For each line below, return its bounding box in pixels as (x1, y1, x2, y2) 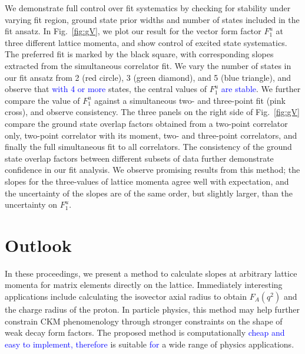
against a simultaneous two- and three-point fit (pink (94, 94, 286, 106)
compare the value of (5, 94, 80, 106)
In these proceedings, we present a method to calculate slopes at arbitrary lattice (5, 267, 297, 279)
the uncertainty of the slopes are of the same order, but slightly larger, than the (5, 186, 293, 199)
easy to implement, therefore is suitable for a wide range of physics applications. (5, 337, 294, 350)
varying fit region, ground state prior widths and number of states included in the (5, 13, 300, 25)
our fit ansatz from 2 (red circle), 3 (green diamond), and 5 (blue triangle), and (5, 71, 291, 83)
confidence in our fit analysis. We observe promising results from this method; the (5, 163, 300, 176)
